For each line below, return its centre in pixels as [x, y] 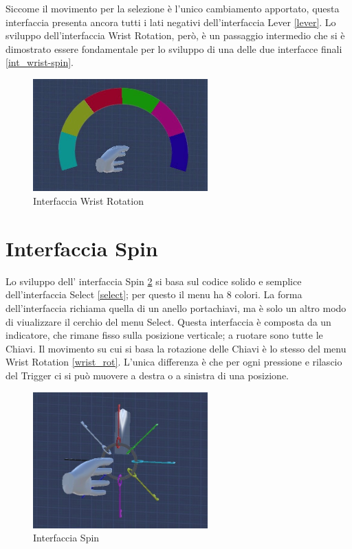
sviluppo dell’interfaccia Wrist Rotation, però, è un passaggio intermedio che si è [175, 35]
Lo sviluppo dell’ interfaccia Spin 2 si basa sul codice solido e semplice [154, 281]
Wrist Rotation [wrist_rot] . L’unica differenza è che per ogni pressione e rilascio [174, 362]
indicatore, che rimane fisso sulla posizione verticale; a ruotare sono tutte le [164, 335]
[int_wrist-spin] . [40, 62]
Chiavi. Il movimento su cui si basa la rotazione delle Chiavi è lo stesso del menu [176, 348]
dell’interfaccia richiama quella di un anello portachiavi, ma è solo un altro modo [176, 307]
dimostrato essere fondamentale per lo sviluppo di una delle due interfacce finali [174, 48]
